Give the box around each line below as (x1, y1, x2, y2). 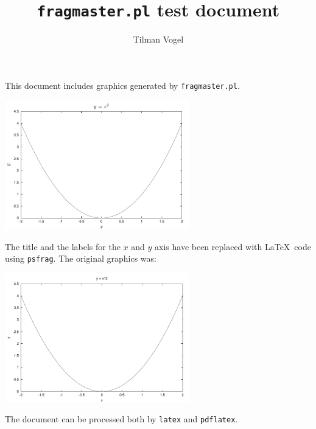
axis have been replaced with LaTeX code (155, 240, 311, 253)
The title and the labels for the (5, 240, 121, 253)
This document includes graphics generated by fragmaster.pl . (5, 78, 240, 91)
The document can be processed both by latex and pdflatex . (5, 413, 238, 425)
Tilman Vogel (133, 33, 184, 46)
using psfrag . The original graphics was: (5, 252, 156, 265)
